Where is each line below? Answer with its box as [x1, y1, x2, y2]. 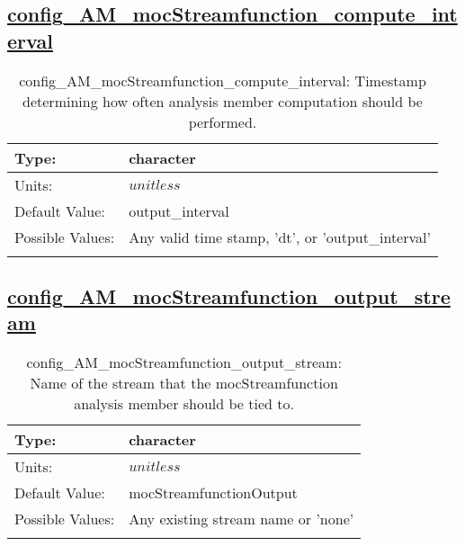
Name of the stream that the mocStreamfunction [30, 372, 338, 394]
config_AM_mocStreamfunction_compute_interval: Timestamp [19, 69, 426, 91]
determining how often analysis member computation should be [22, 90, 423, 112]
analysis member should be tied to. [74, 393, 294, 415]
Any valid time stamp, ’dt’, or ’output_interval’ [129, 226, 431, 247]
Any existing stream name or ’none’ [129, 508, 354, 530]
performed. [188, 111, 257, 132]
